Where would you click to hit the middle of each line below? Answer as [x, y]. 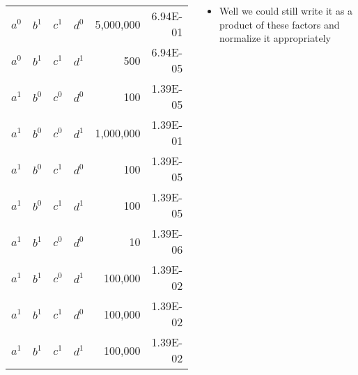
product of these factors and [280, 24]
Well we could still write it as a [286, 10]
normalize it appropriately [275, 38]
